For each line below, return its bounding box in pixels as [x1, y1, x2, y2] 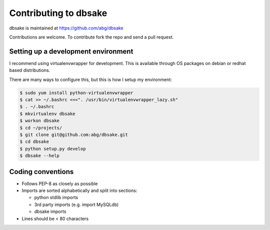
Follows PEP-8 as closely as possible [21, 180, 98, 186]
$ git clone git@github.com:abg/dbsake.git [19, 131, 128, 137]
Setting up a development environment [9, 47, 133, 55]
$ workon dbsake [19, 118, 60, 123]
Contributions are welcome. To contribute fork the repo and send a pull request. [9, 34, 174, 40]
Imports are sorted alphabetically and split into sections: [21, 187, 137, 193]
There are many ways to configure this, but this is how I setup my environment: [9, 76, 172, 82]
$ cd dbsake [19, 139, 49, 144]
